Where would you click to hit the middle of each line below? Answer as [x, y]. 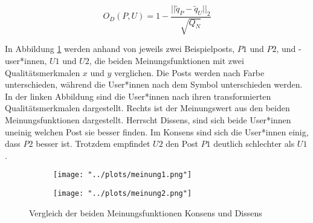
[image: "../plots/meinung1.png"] [123, 175]
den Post [182, 144]
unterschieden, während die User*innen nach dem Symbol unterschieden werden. [154, 84]
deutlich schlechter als [254, 144]
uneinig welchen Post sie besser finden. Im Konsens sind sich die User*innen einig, [157, 131]
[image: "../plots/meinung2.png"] [123, 194]
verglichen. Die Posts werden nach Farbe [189, 72]
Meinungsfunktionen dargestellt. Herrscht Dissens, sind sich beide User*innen [148, 120]
